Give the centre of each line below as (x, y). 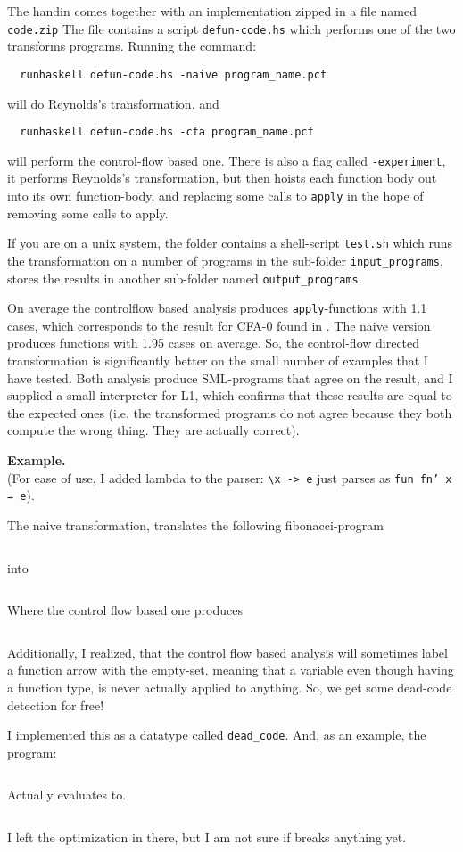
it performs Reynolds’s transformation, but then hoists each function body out (222, 178)
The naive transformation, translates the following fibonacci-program (196, 524)
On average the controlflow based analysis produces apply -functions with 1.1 (217, 308)
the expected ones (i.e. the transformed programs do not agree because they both (230, 412)
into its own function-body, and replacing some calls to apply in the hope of (215, 195)
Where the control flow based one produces (125, 610)
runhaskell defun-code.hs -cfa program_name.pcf (167, 132)
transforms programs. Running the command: (132, 46)
